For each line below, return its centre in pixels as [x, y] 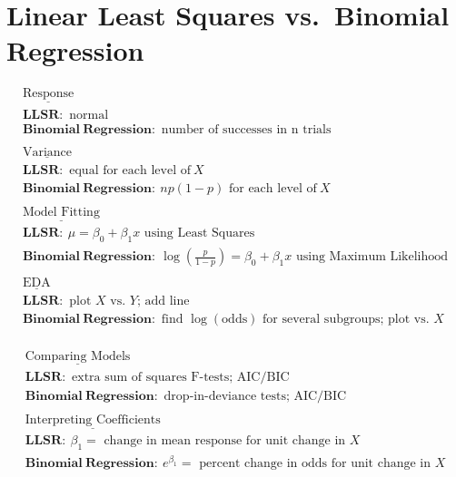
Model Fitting [61, 213]
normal [89, 115]
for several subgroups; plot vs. [346, 320]
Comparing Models [78, 356]
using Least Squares [199, 234]
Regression [75, 50]
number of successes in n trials [246, 129]
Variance [47, 152]
